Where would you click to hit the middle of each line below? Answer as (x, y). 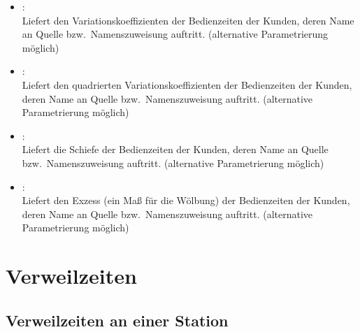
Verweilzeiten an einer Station (117, 320)
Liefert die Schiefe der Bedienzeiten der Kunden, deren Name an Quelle (175, 149)
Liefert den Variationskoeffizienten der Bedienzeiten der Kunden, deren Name (188, 20)
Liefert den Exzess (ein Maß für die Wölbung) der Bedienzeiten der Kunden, (186, 200)
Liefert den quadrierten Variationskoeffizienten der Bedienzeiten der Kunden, (187, 84)
